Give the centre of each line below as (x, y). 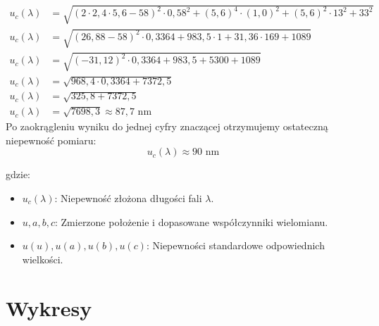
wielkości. (43, 259)
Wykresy (49, 307)
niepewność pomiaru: (51, 140)
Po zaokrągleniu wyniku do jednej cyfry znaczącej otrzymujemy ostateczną (167, 126)
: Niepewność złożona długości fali (128, 198)
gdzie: (18, 174)
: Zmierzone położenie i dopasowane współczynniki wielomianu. (192, 221)
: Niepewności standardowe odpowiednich (235, 245)
